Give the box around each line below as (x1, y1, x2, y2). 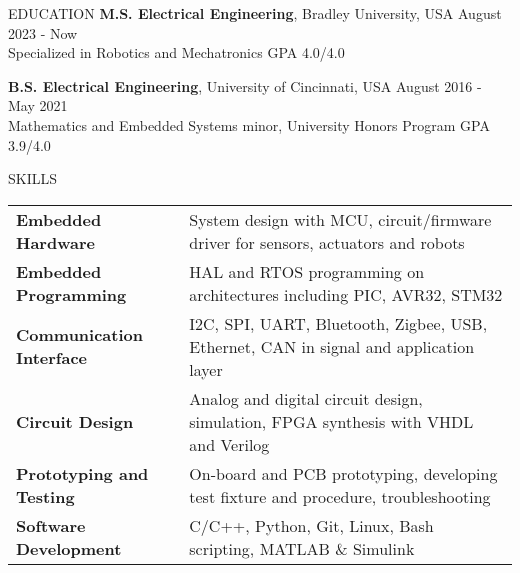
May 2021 (8, 95, 68, 116)
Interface (16, 346, 88, 370)
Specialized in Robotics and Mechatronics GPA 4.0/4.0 (8, 42, 345, 63)
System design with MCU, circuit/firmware (189, 207, 492, 231)
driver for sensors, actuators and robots (189, 230, 465, 254)
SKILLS (8, 168, 58, 189)
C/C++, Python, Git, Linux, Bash (189, 513, 434, 537)
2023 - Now (8, 22, 78, 43)
